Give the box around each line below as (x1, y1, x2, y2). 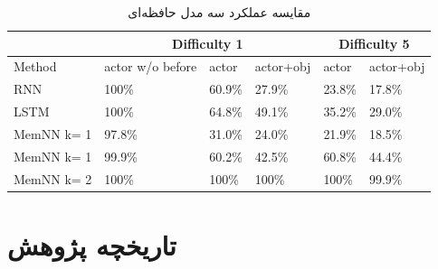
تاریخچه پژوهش (7, 226, 176, 263)
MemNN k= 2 (14, 169, 92, 188)
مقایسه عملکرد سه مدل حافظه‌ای (128, 3, 311, 21)
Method (14, 57, 57, 76)
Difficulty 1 (172, 33, 243, 52)
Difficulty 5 (338, 33, 410, 52)
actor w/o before (104, 57, 197, 76)
